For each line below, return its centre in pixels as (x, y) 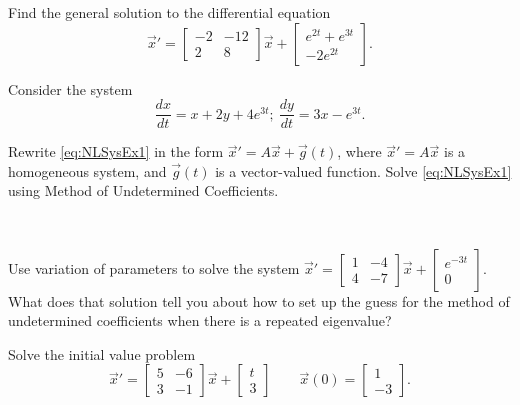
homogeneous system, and (87, 170)
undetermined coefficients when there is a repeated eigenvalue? (200, 320)
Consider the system (70, 88)
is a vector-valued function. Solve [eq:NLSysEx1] (363, 170)
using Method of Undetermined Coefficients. (143, 190)
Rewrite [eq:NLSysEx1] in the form (116, 151)
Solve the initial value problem (102, 353)
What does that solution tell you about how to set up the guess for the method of (259, 300)
